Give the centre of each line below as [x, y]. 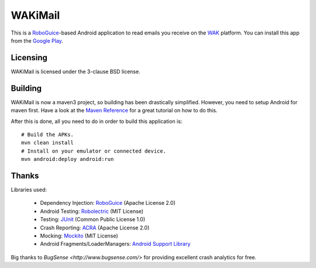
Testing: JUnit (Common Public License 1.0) [93, 219]
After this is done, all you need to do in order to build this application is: [97, 121]
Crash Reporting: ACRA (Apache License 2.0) [95, 228]
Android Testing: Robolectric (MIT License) [92, 211]
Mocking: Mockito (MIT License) [79, 236]
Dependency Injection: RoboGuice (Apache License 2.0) [108, 203]
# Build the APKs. [48, 134]
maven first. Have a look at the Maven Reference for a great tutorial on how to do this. [114, 111]
